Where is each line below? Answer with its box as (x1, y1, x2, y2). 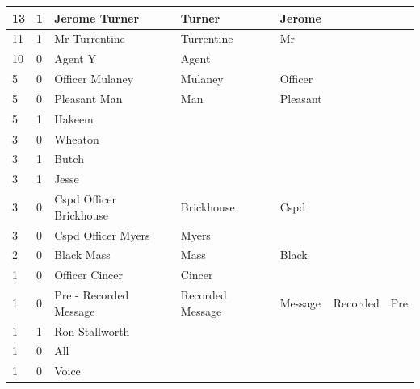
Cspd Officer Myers (54, 226, 150, 243)
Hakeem (54, 110, 94, 127)
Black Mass (54, 246, 111, 263)
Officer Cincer (54, 266, 124, 283)
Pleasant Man (54, 90, 123, 107)
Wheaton (54, 130, 99, 147)
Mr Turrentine (54, 30, 125, 47)
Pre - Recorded (54, 287, 129, 303)
